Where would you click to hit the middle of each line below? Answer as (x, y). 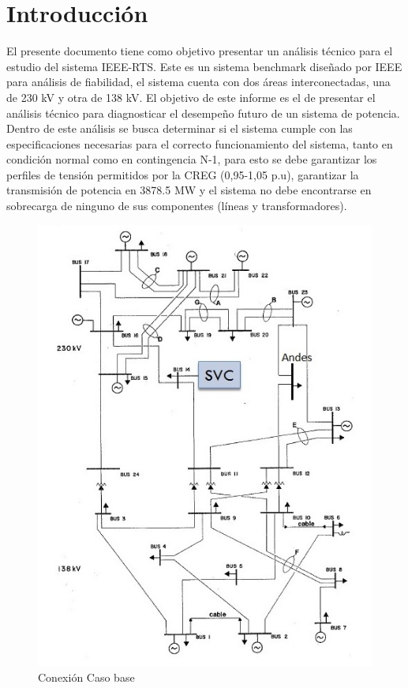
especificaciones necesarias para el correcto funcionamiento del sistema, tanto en (200, 143)
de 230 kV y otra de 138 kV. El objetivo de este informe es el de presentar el (191, 97)
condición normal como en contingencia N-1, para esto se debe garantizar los (192, 159)
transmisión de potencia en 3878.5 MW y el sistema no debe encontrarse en (189, 190)
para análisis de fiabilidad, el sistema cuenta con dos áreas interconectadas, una (198, 82)
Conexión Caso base (86, 677)
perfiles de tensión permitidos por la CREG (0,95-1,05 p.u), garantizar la (183, 174)
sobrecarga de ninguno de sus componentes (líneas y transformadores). (177, 206)
